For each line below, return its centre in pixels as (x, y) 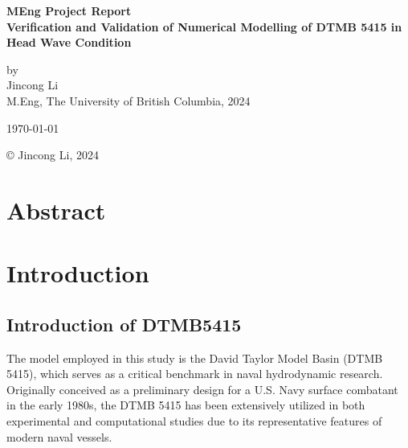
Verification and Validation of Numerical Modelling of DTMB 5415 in (204, 26)
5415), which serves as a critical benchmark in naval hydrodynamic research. (195, 374)
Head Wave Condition (69, 42)
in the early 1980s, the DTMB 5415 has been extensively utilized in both (186, 405)
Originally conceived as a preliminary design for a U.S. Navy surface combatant (202, 389)
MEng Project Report (69, 10)
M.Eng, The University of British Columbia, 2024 (129, 100)
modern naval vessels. (59, 436)
